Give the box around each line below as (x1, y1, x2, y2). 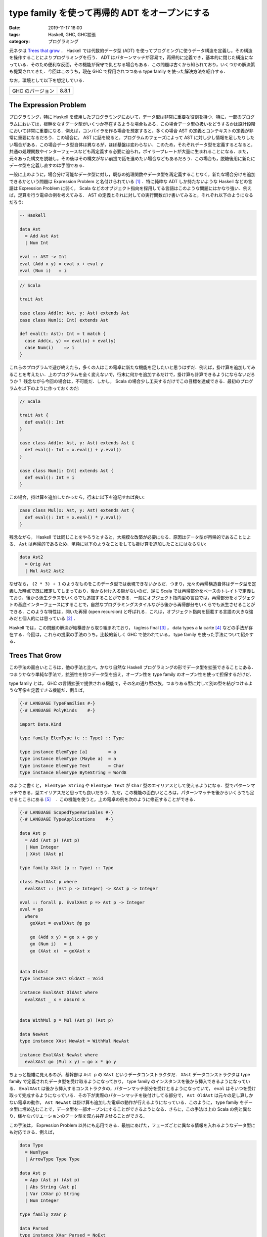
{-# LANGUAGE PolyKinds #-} (19, 708, 96, 713)
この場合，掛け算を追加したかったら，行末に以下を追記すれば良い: (9, 494, 145, 500)
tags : (9, 31, 20, 37)
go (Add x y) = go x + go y (30, 934, 98, 940)
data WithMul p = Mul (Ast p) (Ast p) (19, 1017, 114, 1023)
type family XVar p (19, 1212, 67, 1217)
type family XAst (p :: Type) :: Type (19, 865, 114, 871)
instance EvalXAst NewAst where (19, 1052, 98, 1057)
